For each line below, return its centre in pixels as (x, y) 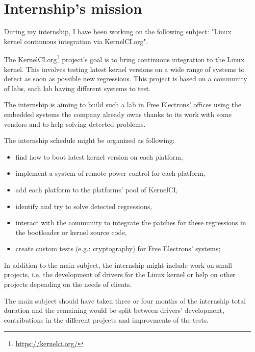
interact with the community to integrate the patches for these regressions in (131, 223)
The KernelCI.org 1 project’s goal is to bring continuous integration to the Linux (124, 59)
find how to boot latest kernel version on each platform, (99, 156)
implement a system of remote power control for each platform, (110, 173)
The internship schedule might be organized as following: (89, 140)
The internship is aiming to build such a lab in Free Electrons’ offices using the (123, 105)
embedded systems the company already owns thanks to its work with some (118, 114)
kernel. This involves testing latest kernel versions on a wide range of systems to (124, 69)
